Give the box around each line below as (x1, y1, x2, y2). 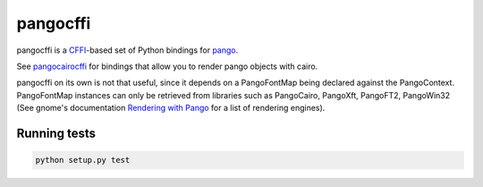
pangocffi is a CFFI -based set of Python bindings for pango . (16, 45, 239, 55)
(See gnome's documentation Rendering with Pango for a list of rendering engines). (16, 103, 326, 114)
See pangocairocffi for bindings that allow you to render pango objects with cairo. (16, 61, 318, 72)
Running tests (16, 125, 97, 140)
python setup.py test (35, 155, 131, 166)
